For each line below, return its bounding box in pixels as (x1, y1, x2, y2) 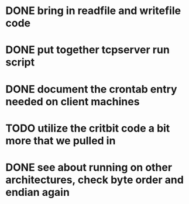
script (5, 56, 35, 69)
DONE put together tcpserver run (5, 43, 170, 57)
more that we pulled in (5, 134, 116, 147)
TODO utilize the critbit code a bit (5, 122, 170, 135)
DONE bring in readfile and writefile (5, 4, 181, 18)
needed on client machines (5, 95, 140, 108)
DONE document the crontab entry (5, 82, 177, 96)
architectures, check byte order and (5, 173, 184, 186)
